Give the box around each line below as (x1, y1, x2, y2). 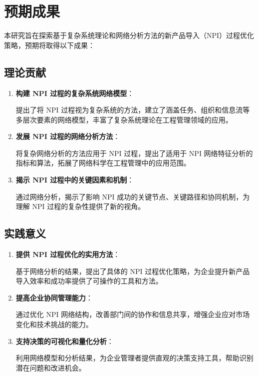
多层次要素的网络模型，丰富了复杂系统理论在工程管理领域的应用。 (15, 114, 233, 124)
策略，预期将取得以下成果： (4, 39, 95, 50)
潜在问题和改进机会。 (15, 362, 86, 372)
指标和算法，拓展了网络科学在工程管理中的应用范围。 (15, 157, 191, 168)
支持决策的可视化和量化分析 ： (15, 335, 114, 346)
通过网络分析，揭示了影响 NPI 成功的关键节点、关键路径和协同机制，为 (15, 191, 250, 201)
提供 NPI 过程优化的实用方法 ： (15, 249, 120, 259)
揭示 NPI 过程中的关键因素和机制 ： (15, 174, 134, 185)
